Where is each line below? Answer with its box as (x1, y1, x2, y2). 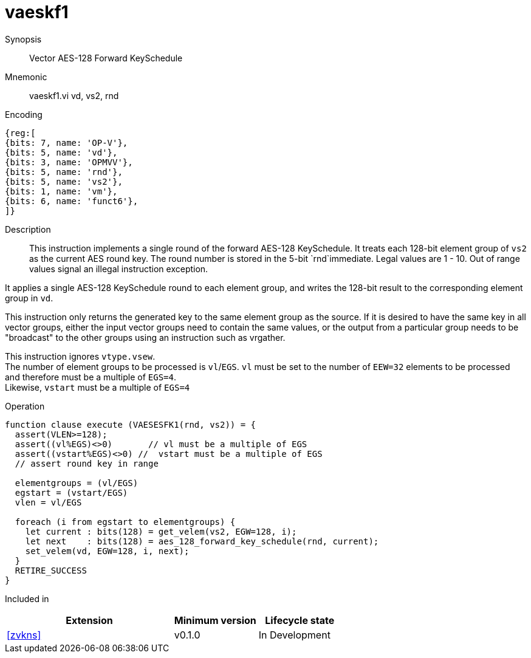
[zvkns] (7, 628, 41, 641)
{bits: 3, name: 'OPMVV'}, (5, 157, 133, 167)
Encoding (5, 109, 43, 120)
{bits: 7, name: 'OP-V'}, (5, 137, 128, 148)
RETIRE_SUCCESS (15, 565, 87, 575)
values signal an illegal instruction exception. (29, 263, 208, 274)
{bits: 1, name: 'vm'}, (5, 186, 118, 196)
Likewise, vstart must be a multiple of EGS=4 (5, 382, 190, 392)
